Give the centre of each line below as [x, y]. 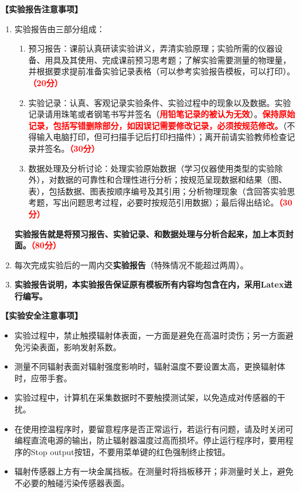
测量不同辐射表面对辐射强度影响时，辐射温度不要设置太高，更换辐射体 [150, 366]
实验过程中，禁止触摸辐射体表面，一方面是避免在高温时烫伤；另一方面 [150, 335]
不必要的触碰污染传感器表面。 [72, 483]
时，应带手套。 [43, 377]
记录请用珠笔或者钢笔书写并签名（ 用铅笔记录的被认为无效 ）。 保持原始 [162, 114]
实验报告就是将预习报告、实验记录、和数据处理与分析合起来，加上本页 [150, 233]
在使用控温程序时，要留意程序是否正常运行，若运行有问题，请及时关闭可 [154, 428]
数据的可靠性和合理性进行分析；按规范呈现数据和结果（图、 [172, 180]
